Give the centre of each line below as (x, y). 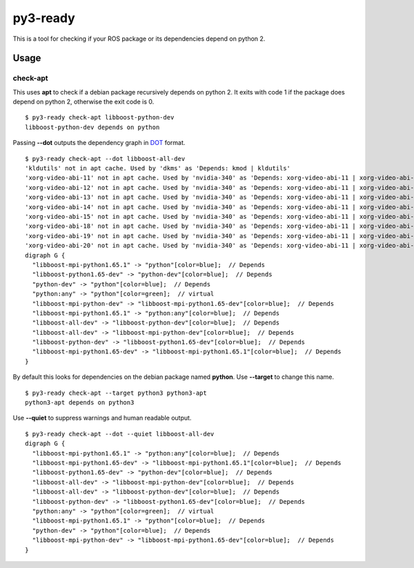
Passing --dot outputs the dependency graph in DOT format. (99, 143)
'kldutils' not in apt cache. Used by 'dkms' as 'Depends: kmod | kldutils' (158, 168)
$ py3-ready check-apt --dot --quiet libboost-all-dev (120, 434)
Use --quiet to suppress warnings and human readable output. (102, 418)
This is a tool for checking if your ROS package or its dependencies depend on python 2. (139, 39)
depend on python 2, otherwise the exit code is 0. (83, 102)
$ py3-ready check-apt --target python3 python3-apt (116, 393)
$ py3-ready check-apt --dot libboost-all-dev (105, 158)
